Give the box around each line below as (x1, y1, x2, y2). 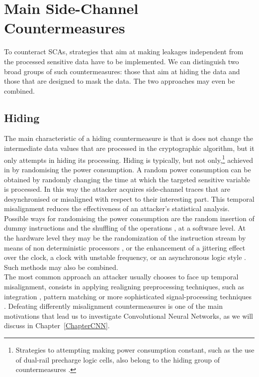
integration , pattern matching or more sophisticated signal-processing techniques (4, 291, 252, 301)
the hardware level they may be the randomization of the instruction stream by (4, 233, 246, 243)
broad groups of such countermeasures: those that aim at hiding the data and (4, 66, 240, 76)
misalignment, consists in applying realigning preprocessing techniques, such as (4, 281, 245, 292)
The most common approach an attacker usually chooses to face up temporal (4, 271, 239, 282)
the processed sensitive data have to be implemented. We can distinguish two (4, 56, 239, 66)
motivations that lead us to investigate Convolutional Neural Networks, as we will (4, 310, 253, 321)
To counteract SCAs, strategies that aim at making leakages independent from (4, 46, 244, 57)
